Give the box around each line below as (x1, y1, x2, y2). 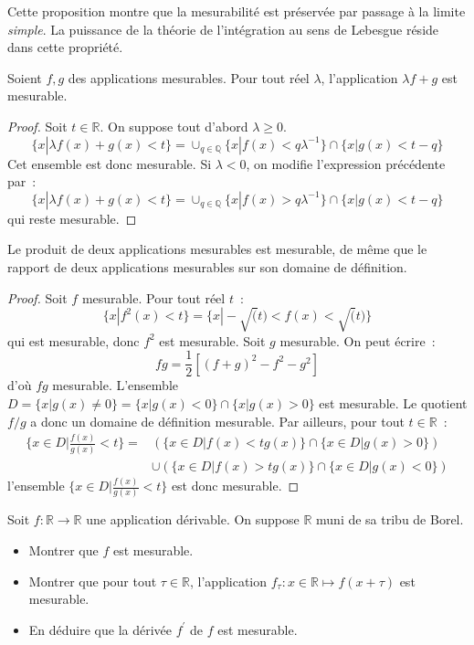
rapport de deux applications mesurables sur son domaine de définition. (7, 257, 407, 276)
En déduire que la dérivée (28, 619, 173, 639)
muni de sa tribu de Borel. (316, 510, 464, 529)
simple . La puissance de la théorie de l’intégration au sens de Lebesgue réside (7, 19, 439, 38)
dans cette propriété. (7, 37, 123, 57)
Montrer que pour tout (28, 571, 157, 590)
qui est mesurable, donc (7, 331, 140, 350)
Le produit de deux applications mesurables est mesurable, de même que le (7, 239, 427, 259)
